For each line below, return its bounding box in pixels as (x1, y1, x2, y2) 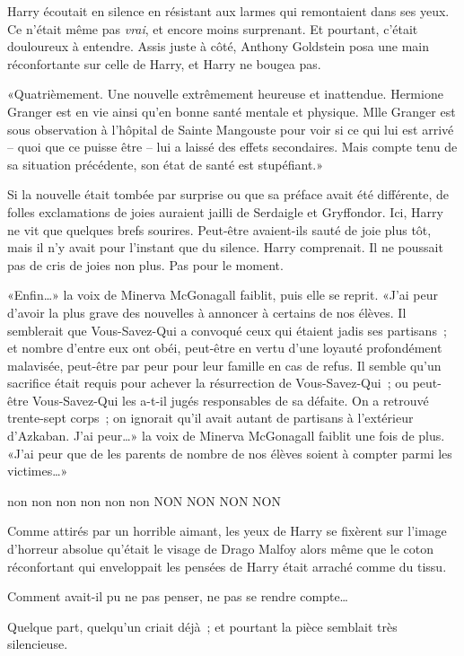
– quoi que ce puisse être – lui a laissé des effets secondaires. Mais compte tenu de (7, 137, 458, 156)
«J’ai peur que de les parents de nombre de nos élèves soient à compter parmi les (7, 443, 452, 462)
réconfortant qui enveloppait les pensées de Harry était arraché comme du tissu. (7, 556, 447, 575)
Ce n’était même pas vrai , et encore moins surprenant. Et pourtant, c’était (7, 19, 418, 38)
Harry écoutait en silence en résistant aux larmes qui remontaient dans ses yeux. (7, 2, 450, 20)
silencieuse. (7, 634, 68, 653)
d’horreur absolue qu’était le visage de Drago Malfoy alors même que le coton (7, 539, 434, 558)
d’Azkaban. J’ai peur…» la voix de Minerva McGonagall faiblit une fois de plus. (7, 426, 445, 445)
